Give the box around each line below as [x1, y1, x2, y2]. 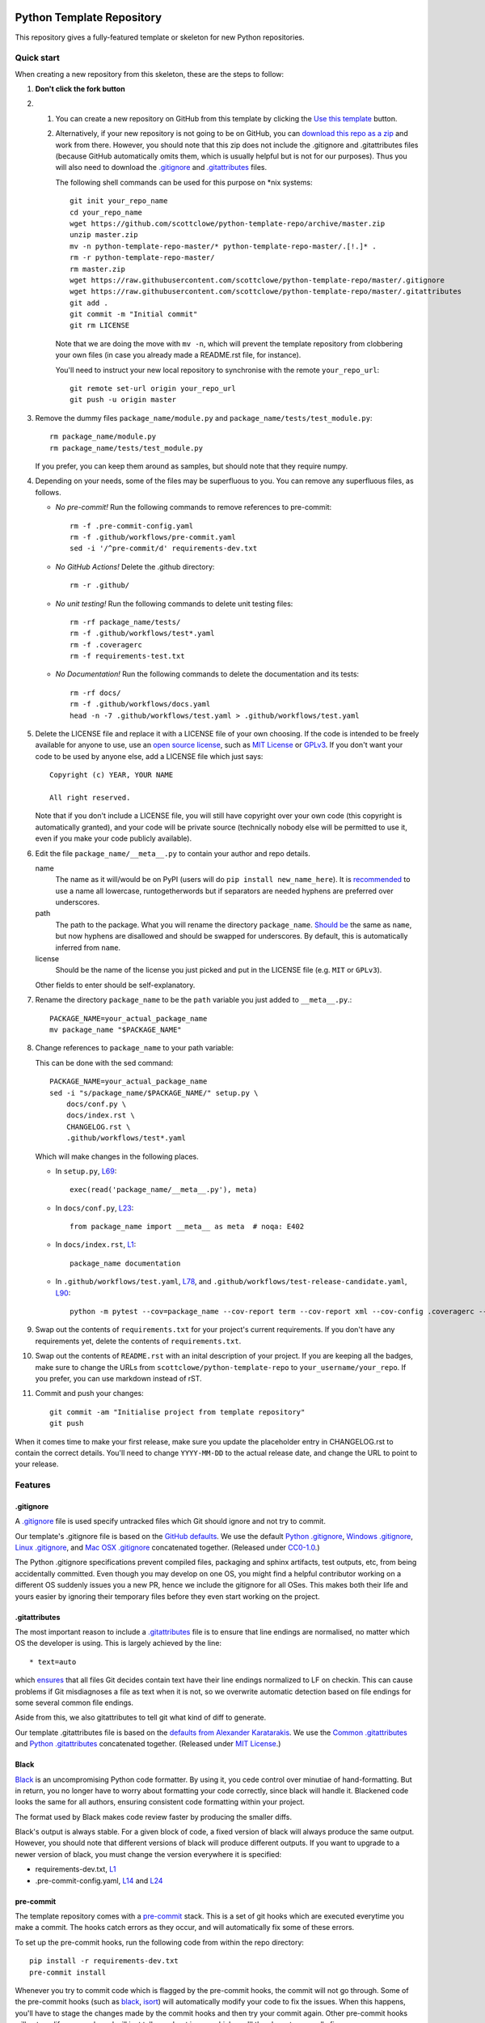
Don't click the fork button [35, 84, 125, 94]
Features [15, 1479, 51, 1491]
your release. [15, 1459, 59, 1469]
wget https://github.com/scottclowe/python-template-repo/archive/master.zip [70, 218, 386, 228]
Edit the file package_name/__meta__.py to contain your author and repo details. [35, 848, 310, 858]
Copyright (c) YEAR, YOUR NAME [49, 770, 174, 780]
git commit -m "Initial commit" [70, 310, 198, 319]
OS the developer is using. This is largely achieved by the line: [15, 1639, 222, 1648]
